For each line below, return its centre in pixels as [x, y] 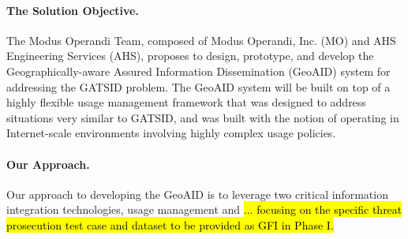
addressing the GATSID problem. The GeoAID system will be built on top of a [198, 86]
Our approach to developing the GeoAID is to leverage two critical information [197, 194]
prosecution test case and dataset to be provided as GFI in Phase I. [170, 224]
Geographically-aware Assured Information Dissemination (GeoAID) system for [198, 71]
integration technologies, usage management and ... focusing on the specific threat [204, 209]
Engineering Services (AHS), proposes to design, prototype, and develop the [190, 56]
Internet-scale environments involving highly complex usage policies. [171, 133]
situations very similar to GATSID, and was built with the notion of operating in [203, 117]
